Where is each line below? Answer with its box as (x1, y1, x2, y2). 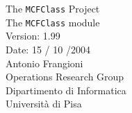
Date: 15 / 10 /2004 (6, 42, 90, 56)
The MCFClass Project (6, 1, 100, 15)
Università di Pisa (6, 96, 82, 111)
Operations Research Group (6, 69, 124, 84)
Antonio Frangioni (6, 55, 83, 70)
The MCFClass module (6, 15, 100, 29)
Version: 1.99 (6, 28, 60, 43)
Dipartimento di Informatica (6, 82, 126, 97)
